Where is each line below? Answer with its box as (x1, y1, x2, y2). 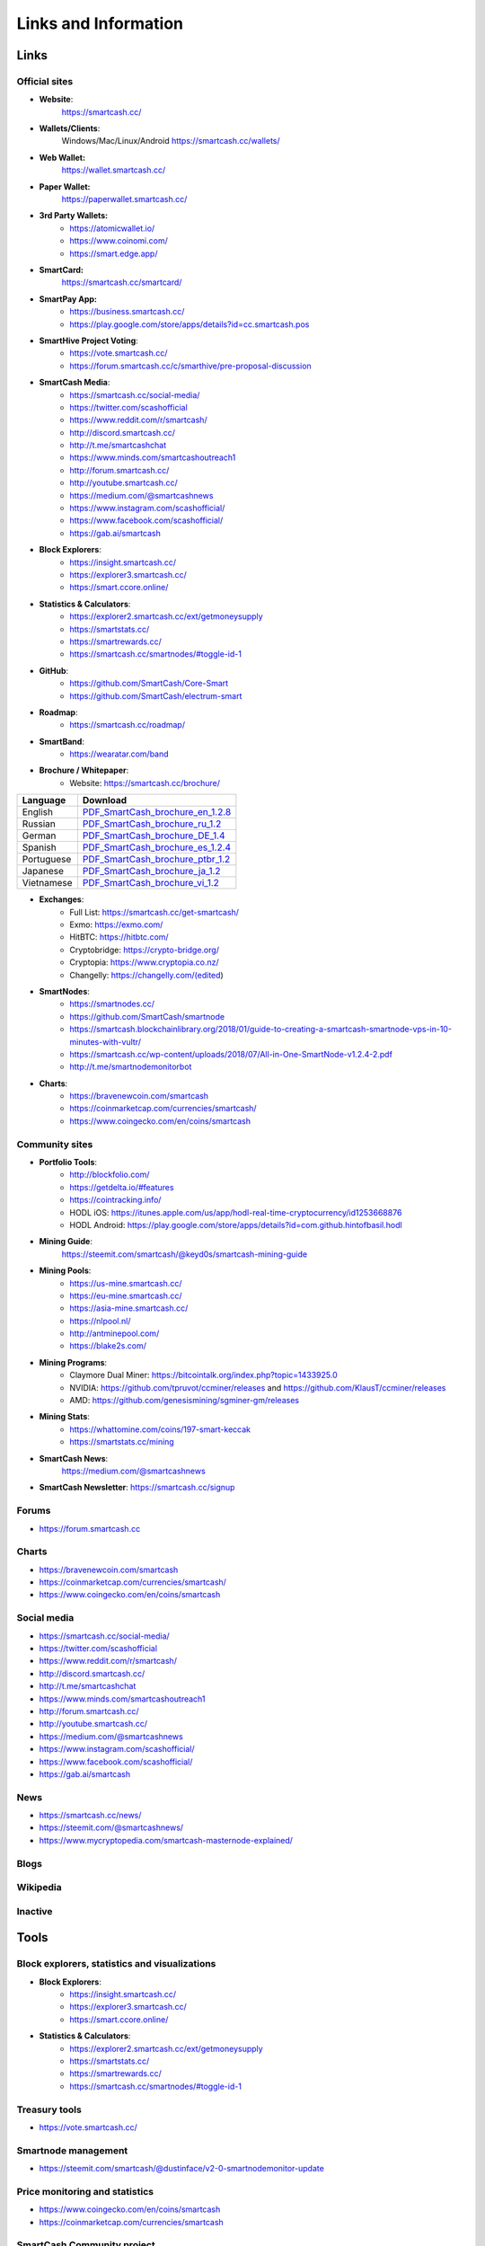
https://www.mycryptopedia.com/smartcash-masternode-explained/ (39, 1835, 294, 1845)
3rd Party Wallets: (39, 210, 109, 221)
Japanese (22, 865, 65, 878)
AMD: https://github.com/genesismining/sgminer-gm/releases (69, 1395, 300, 1406)
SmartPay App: (39, 293, 98, 305)
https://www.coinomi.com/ (69, 235, 168, 246)
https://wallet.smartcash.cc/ (61, 164, 166, 175)
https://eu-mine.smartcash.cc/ (69, 1290, 183, 1301)
